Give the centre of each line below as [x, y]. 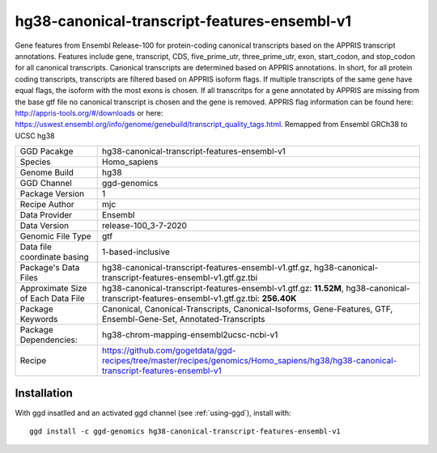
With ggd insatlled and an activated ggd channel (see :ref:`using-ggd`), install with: [153, 413]
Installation [44, 394]
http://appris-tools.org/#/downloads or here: [89, 112]
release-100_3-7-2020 [144, 226]
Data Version [45, 226]
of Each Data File [52, 298]
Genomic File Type [56, 236]
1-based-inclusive [136, 252]
